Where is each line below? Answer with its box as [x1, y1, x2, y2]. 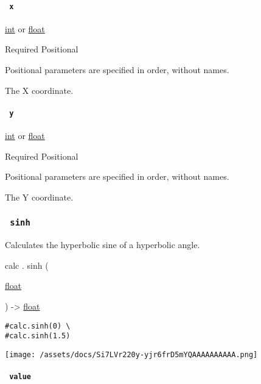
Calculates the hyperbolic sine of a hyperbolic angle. [5, 238, 200, 251]
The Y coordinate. [5, 190, 74, 203]
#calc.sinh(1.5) [5, 332, 71, 341]
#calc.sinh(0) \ [5, 321, 71, 330]
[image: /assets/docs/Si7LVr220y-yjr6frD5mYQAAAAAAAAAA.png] [5, 350, 258, 359]
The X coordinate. [5, 84, 74, 96]
